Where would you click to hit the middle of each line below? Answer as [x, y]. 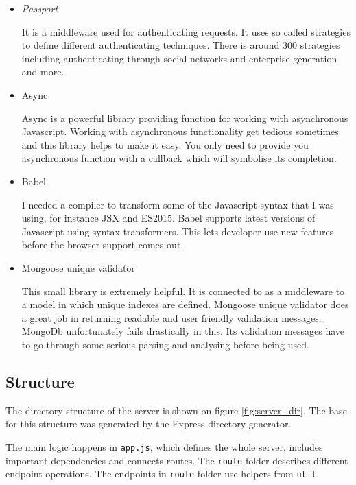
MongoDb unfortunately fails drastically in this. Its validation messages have [183, 331]
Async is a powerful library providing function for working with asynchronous [185, 118]
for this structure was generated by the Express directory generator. [149, 424]
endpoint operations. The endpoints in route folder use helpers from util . [162, 474]
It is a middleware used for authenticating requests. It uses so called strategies [186, 31]
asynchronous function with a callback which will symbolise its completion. [179, 158]
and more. [43, 72]
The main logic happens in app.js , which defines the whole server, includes [164, 446]
